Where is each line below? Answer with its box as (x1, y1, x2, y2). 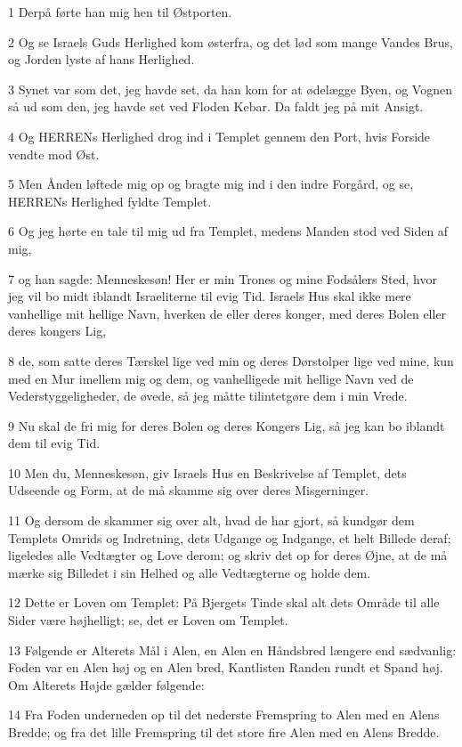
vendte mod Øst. (8, 144, 100, 163)
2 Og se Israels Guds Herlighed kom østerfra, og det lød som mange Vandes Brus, (8, 32, 453, 51)
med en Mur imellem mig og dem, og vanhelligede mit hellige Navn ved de (8, 369, 414, 387)
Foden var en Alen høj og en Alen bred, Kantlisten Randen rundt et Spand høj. (8, 658, 443, 677)
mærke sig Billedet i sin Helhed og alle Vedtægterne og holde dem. (8, 563, 371, 581)
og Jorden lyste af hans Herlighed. (8, 50, 195, 69)
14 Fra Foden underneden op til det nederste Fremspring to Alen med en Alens (8, 705, 440, 724)
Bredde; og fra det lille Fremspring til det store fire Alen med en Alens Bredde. (8, 723, 440, 741)
